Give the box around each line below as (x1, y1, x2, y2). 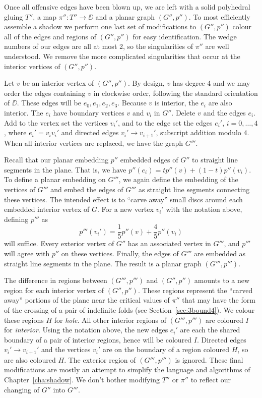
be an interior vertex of (22, 78, 94, 88)
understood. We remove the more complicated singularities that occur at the (4, 50, 240, 61)
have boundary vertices (53, 107, 124, 118)
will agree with (4, 248, 50, 258)
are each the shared (180, 324, 240, 335)
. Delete (171, 107, 195, 118)
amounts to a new (194, 275, 250, 286)
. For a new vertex (97, 204, 154, 214)
